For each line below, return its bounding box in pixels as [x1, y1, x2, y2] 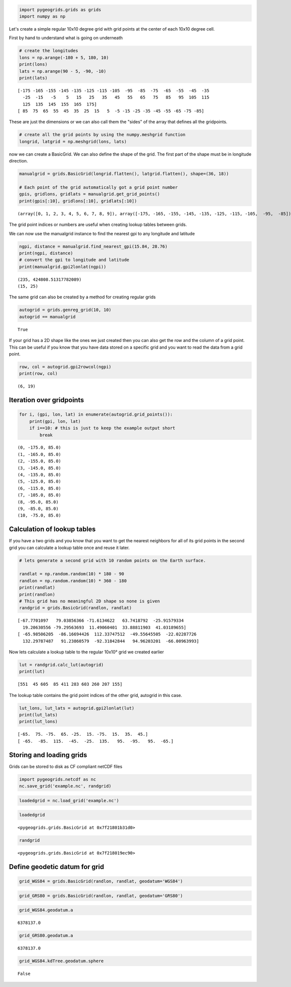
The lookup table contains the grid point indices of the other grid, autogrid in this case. [9, 692, 182, 698]
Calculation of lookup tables [9, 525, 96, 534]
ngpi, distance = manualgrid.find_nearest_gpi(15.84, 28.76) [19, 243, 168, 249]
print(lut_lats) [19, 712, 58, 718]
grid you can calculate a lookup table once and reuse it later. [9, 545, 130, 550]
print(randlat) [19, 585, 55, 590]
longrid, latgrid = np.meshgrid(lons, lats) [19, 139, 127, 144]
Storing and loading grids [9, 751, 87, 759]
